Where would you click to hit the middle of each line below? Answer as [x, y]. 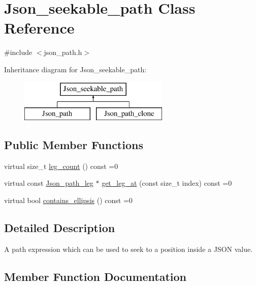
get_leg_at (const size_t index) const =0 [167, 183]
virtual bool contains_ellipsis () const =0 [68, 200]
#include [18, 52]
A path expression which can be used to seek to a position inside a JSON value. [129, 249]
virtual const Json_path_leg [49, 183]
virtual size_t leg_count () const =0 [61, 166]
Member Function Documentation [95, 276]
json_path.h [63, 52]
